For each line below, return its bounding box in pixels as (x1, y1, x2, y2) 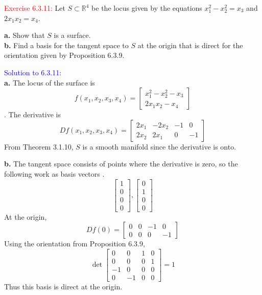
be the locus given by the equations (91, 3, 202, 13)
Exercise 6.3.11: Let (4, 3, 65, 13)
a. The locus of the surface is (4, 77, 95, 88)
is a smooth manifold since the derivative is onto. (82, 141, 236, 152)
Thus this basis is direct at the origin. (4, 281, 123, 291)
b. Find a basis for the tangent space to (4, 39, 129, 50)
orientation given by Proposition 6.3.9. (4, 50, 125, 60)
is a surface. (54, 30, 91, 40)
